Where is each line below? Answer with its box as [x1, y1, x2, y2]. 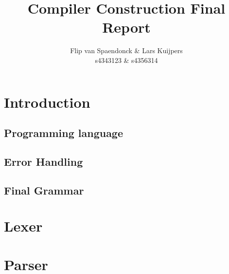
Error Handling [4, 154, 83, 169]
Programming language [4, 125, 123, 140]
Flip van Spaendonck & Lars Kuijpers [70, 45, 183, 56]
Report [102, 17, 151, 37]
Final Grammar [4, 182, 84, 197]
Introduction [4, 92, 90, 112]
